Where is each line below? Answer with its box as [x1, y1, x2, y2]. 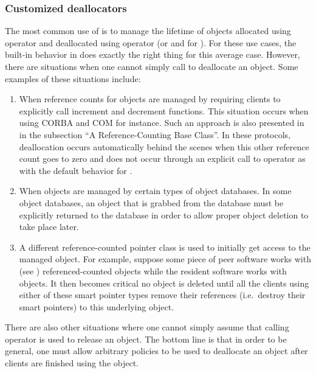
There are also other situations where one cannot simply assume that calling [5, 321, 289, 333]
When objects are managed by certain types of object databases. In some [19, 184, 292, 197]
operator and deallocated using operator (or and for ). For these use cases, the [5, 36, 297, 49]
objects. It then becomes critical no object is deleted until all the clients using [19, 276, 309, 289]
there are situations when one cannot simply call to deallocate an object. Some [5, 60, 298, 72]
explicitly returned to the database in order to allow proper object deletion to [19, 208, 309, 221]
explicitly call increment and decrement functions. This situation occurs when [19, 104, 309, 117]
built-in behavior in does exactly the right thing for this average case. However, [5, 48, 300, 61]
